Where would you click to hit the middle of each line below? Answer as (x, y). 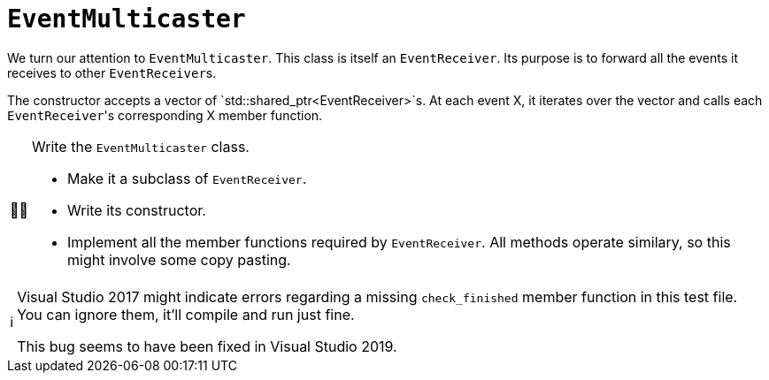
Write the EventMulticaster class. (141, 146)
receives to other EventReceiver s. (112, 72)
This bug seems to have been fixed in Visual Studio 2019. (207, 346)
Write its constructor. (137, 210)
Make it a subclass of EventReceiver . (187, 178)
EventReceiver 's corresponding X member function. (165, 115)
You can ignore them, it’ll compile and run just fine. (186, 314)
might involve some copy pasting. (179, 259)
